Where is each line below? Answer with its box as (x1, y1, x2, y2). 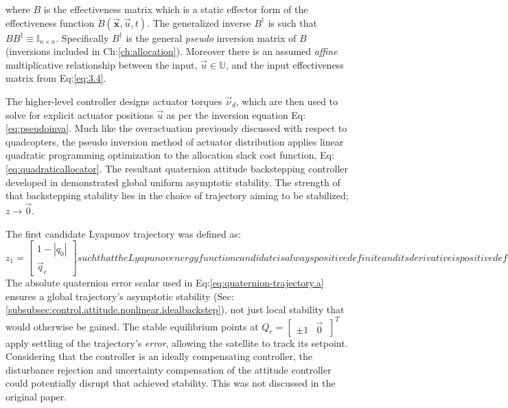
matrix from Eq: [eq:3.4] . (5, 71, 106, 85)
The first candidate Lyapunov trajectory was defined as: (5, 226, 241, 240)
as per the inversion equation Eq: (166, 107, 306, 122)
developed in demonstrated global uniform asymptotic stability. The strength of (5, 174, 340, 189)
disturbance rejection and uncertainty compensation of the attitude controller (5, 362, 332, 376)
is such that (268, 15, 317, 30)
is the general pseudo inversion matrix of (126, 30, 297, 45)
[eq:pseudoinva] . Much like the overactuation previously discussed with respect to (5, 121, 347, 135)
